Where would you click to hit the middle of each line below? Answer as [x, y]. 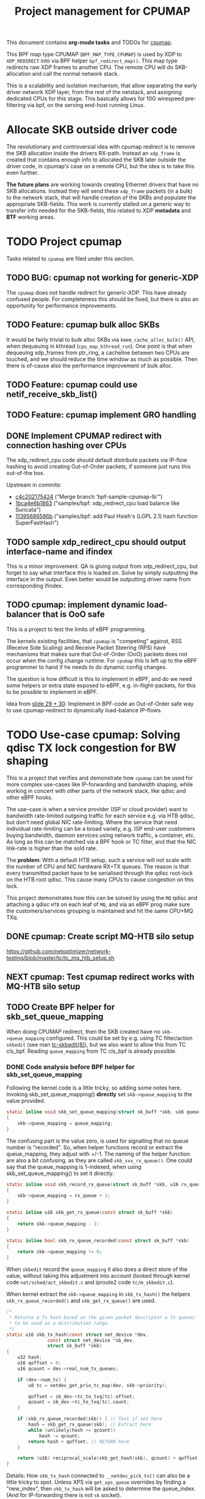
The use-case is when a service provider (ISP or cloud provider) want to [97, 809]
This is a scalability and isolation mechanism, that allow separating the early [102, 86]
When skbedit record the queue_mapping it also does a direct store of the [97, 1269]
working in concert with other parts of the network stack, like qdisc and [96, 790]
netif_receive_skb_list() [52, 395]
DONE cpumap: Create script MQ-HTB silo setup [100, 937]
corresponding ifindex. [35, 586]
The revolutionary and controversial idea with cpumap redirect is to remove [101, 147]
